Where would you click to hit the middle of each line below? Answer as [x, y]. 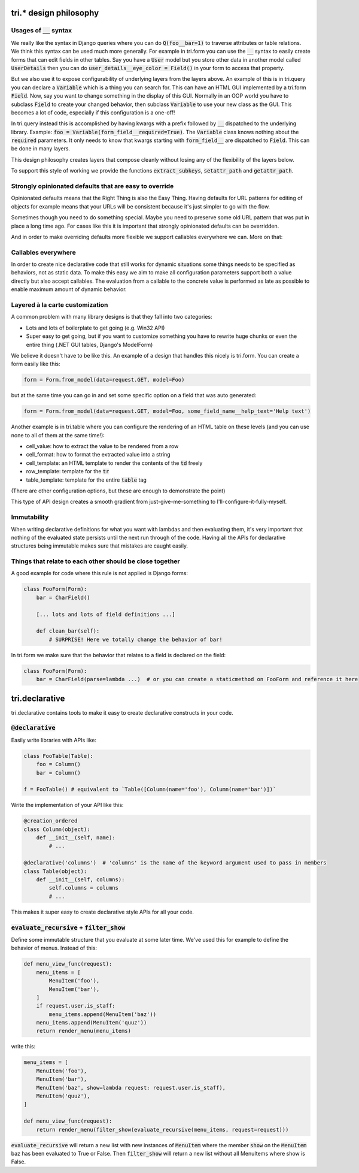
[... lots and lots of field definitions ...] [106, 614]
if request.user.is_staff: [76, 1006]
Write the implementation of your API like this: [67, 805]
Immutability [30, 517]
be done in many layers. [41, 149]
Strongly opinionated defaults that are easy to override [92, 186]
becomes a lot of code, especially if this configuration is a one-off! [93, 112]
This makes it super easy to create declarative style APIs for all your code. [103, 912]
